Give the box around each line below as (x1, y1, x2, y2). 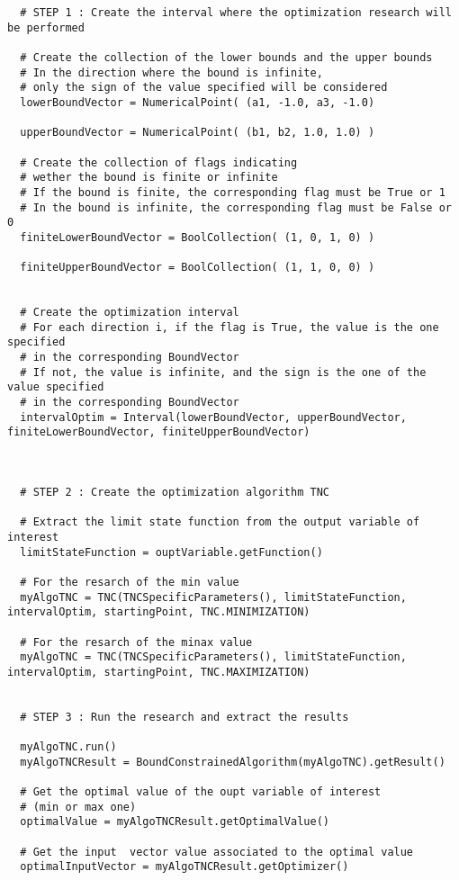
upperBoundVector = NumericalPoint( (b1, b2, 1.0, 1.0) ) (20, 126, 375, 139)
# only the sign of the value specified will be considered (20, 81, 388, 94)
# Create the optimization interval (20, 306, 239, 319)
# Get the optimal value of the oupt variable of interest (20, 786, 382, 799)
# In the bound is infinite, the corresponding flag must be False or (20, 201, 452, 214)
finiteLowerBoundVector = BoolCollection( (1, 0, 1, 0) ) (20, 230, 375, 244)
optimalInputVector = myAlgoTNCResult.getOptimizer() (20, 860, 349, 874)
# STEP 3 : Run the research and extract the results (20, 710, 349, 723)
